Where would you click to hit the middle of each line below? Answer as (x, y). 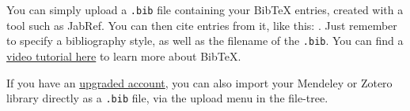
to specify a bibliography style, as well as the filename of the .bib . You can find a (205, 41)
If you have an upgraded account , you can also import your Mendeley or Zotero (199, 82)
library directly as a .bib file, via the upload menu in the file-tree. (167, 98)
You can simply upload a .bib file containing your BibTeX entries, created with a (205, 9)
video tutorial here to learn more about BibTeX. (124, 55)
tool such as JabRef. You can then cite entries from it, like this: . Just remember (202, 25)
